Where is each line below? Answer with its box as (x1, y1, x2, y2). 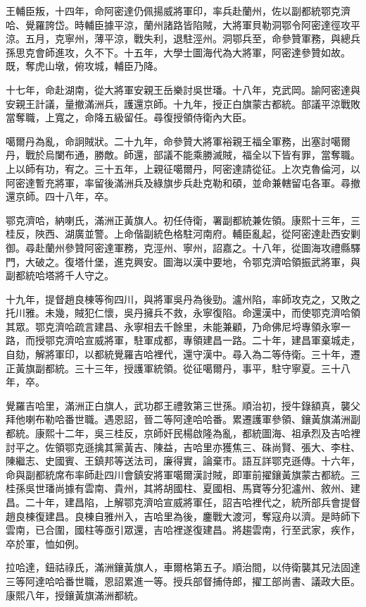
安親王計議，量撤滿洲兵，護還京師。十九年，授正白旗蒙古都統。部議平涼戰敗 (6, 96, 360, 111)
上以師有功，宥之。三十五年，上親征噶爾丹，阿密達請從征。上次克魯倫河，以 (6, 161, 360, 176)
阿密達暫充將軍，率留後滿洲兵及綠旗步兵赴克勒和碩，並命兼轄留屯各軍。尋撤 (6, 175, 360, 190)
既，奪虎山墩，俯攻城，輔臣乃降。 (6, 59, 163, 73)
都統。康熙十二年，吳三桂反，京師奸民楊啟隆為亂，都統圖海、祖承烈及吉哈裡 (6, 426, 360, 441)
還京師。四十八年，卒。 (6, 189, 114, 204)
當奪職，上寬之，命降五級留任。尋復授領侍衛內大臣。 (6, 110, 252, 125)
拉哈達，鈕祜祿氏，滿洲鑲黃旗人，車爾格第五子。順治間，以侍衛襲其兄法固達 (6, 560, 360, 575)
